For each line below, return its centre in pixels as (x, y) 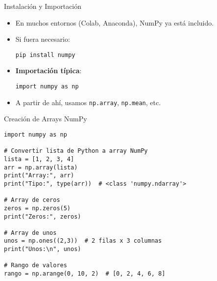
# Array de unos (30, 233)
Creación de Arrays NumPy (46, 119)
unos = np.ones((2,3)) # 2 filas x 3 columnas (83, 241)
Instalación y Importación (43, 6)
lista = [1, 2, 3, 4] (39, 159)
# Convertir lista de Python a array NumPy (76, 151)
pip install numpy (45, 55)
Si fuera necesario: (43, 39)
